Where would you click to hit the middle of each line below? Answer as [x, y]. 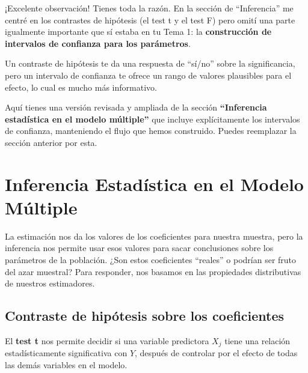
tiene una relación [257, 341]
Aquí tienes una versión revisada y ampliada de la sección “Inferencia [136, 107]
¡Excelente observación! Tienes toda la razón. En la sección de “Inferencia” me [149, 8]
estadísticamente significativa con [66, 353]
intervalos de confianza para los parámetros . [98, 43]
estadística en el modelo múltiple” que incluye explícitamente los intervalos [152, 119]
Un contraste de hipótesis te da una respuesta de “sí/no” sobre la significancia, [150, 63]
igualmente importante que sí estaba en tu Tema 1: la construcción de [138, 32]
